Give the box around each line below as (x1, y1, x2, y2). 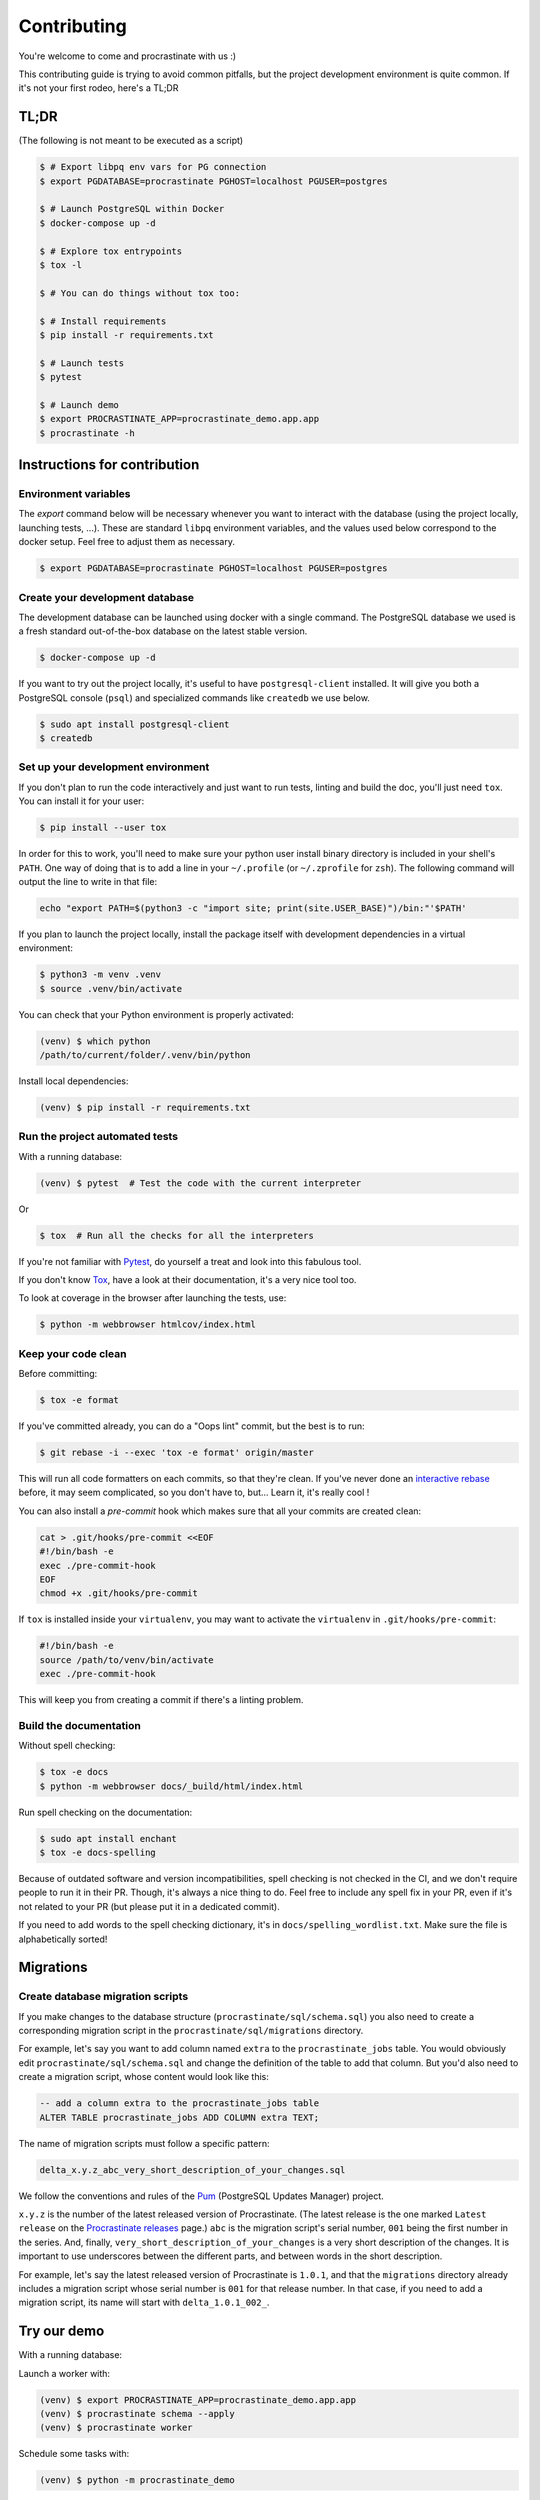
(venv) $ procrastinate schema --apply (39, 2408, 235, 2419)
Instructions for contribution (18, 456, 200, 474)
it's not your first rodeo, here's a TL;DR (18, 82, 179, 94)
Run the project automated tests (18, 1130, 179, 1144)
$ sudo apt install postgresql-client (39, 718, 230, 730)
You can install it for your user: (18, 795, 145, 807)
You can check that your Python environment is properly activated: (18, 1008, 294, 1020)
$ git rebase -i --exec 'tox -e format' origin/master (39, 1447, 314, 1459)
